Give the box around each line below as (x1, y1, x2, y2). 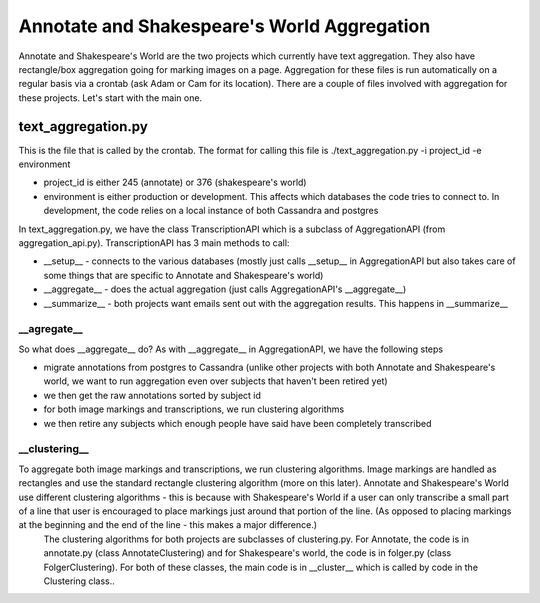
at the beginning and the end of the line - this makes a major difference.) (18, 519, 318, 531)
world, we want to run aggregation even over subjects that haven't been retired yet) (43, 375, 389, 387)
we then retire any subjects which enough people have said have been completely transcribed (43, 417, 432, 429)
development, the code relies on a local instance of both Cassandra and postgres (43, 205, 379, 217)
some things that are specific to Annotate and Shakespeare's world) (43, 269, 324, 281)
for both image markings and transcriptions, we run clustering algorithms (43, 403, 345, 415)
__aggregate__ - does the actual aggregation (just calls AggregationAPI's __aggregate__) (43, 283, 407, 295)
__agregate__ (18, 322, 84, 336)
